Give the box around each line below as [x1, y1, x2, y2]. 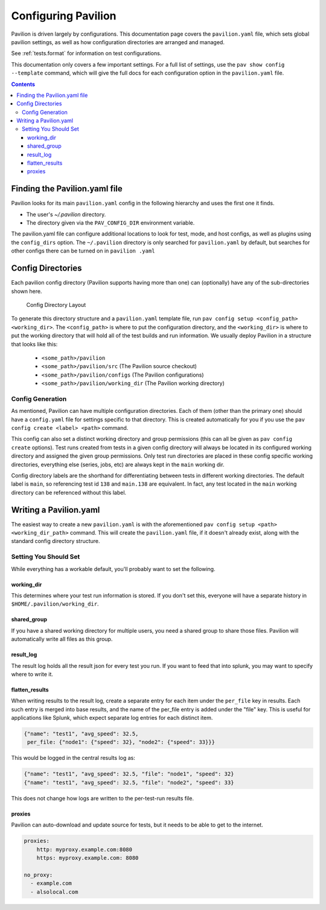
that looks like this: [11, 340, 58, 348]
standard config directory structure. [11, 538, 100, 545]
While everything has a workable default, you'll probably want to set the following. [11, 565, 216, 572]
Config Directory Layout [26, 301, 86, 308]
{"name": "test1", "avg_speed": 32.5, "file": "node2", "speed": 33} [24, 779, 234, 786]
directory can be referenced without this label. [11, 489, 127, 496]
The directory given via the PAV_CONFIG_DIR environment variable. [26, 219, 195, 226]
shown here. [11, 288, 42, 295]
